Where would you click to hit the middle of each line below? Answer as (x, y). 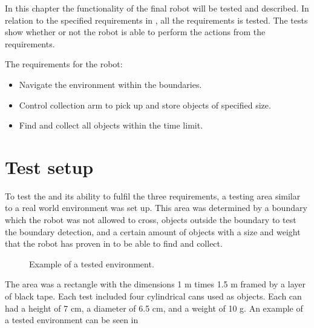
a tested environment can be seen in (72, 320)
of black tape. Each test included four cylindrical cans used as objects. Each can (153, 296)
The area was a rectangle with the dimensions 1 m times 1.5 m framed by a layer (155, 284)
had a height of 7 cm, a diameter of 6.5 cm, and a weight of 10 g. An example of (154, 308)
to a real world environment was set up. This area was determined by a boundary (156, 208)
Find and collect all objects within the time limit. (111, 125)
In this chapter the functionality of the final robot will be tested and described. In (157, 8)
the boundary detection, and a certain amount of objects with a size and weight (153, 231)
